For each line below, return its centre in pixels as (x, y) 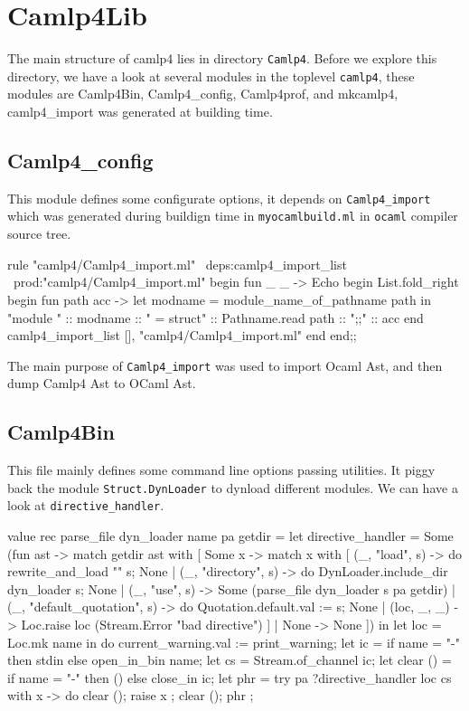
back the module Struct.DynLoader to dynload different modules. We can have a (233, 487)
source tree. (39, 234)
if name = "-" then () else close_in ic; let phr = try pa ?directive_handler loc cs (230, 677)
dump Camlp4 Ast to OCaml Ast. (102, 383)
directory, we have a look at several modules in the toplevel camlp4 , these (211, 76)
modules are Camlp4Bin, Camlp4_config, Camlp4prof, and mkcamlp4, (203, 94)
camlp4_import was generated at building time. (140, 112)
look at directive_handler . (86, 505)
